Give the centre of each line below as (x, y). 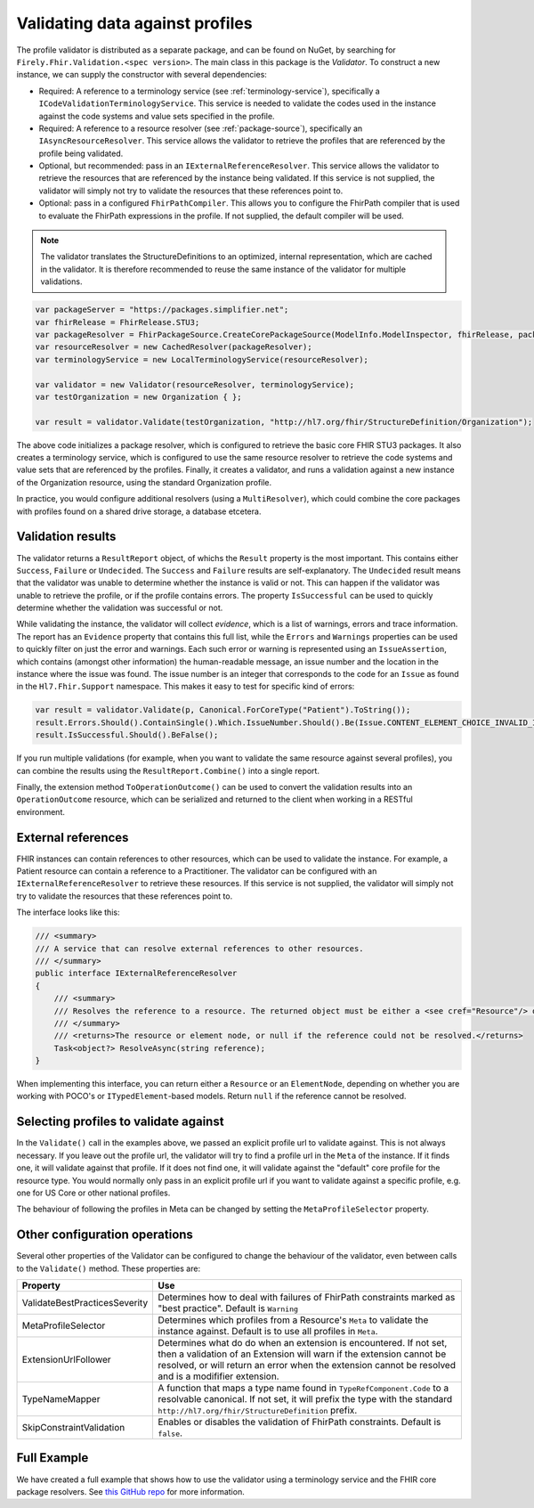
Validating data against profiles (134, 23)
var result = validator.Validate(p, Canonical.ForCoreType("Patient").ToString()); (223, 710)
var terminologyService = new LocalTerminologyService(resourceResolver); (202, 359)
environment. (41, 811)
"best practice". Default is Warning (228, 1308)
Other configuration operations (105, 1235)
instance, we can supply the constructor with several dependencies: (142, 75)
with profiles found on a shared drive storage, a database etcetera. (139, 511)
